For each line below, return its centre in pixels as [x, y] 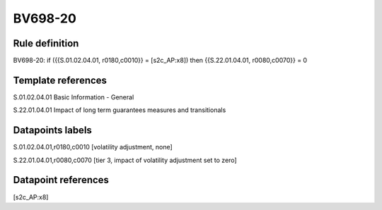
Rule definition [46, 43]
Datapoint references [61, 180]
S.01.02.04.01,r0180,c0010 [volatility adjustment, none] [93, 147]
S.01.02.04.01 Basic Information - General [74, 97]
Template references [60, 80]
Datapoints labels [52, 130]
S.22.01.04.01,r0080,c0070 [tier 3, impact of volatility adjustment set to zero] [125, 160]
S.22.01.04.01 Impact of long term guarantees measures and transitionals [120, 110]
